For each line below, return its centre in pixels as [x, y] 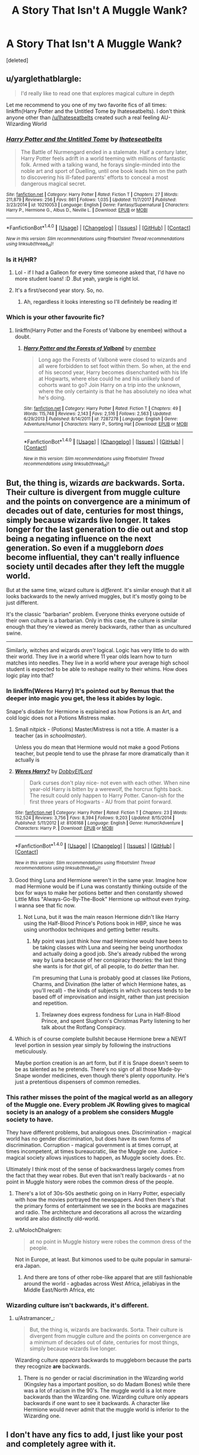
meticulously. [31, 1051]
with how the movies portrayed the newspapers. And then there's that [100, 1199]
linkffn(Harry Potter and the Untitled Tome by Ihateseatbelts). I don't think [96, 111]
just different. [23, 603]
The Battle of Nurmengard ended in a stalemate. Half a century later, [104, 152]
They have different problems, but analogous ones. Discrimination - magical [99, 1132]
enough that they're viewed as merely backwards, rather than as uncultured [99, 627]
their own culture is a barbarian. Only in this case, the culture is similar [92, 621]
